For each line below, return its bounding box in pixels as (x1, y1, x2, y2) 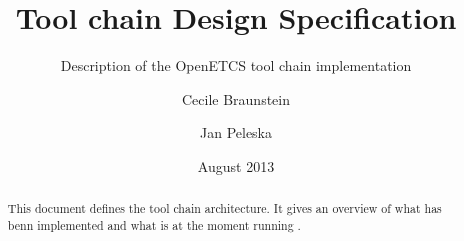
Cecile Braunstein (181, 88, 291, 109)
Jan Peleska (199, 122, 273, 143)
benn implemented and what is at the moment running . (7, 216, 301, 233)
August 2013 (197, 155, 275, 176)
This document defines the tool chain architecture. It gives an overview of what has (7, 200, 442, 217)
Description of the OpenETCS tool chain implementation (60, 55, 412, 76)
